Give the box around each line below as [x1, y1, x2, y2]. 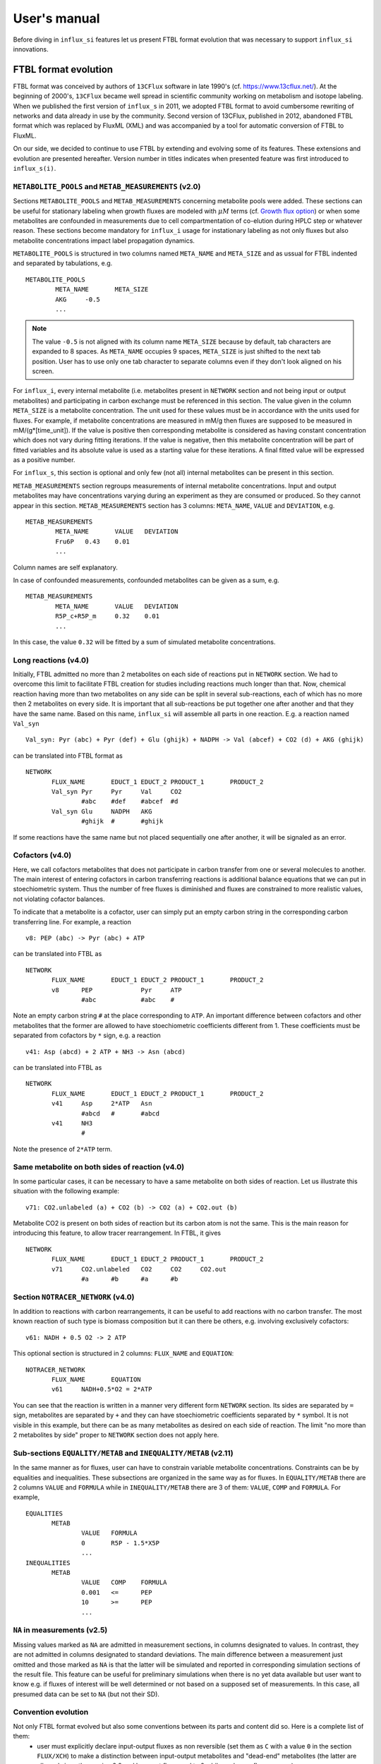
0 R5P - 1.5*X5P [81, 1539, 160, 1547]
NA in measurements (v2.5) [13, 1625, 108, 1635]
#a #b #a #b [81, 1274, 179, 1283]
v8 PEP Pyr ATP [52, 986, 183, 994]
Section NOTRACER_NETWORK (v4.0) [13, 1292, 135, 1302]
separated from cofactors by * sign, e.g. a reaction [13, 1031, 162, 1040]
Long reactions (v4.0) [13, 655, 90, 665]
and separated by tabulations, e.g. [13, 259, 113, 267]
